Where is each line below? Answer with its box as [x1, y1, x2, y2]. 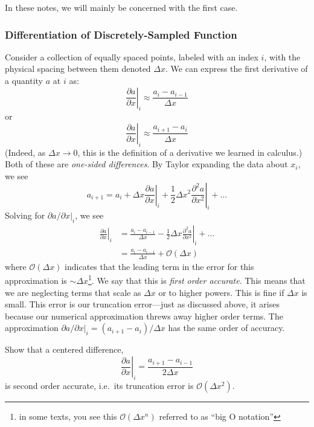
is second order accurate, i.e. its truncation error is [5, 379, 194, 391]
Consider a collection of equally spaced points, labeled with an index [5, 50, 258, 63]
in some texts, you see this [19, 409, 117, 422]
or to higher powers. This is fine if [158, 286, 284, 298]
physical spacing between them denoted [5, 62, 151, 75]
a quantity [5, 74, 43, 86]
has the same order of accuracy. [168, 321, 285, 334]
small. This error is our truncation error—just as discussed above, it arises [5, 298, 280, 310]
